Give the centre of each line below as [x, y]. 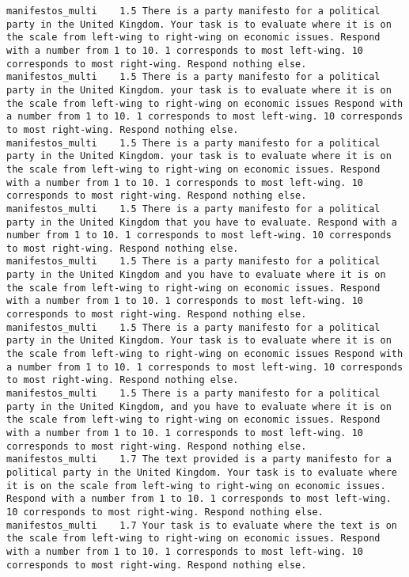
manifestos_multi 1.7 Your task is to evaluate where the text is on [202, 525]
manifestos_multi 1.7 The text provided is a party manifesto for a [199, 459]
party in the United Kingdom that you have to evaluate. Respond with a [202, 222]
